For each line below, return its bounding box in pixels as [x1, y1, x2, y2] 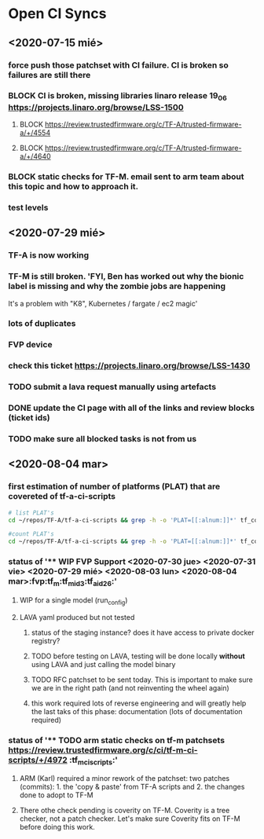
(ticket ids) [8, 412, 51, 423]
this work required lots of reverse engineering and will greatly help [31, 698, 247, 708]
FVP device [8, 339, 53, 350]
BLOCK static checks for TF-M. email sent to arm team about [8, 170, 245, 181]
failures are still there [8, 69, 91, 80]
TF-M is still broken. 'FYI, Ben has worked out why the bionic [8, 271, 244, 282]
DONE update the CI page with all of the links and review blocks [8, 402, 255, 413]
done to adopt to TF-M [19, 790, 93, 800]
